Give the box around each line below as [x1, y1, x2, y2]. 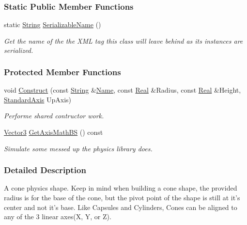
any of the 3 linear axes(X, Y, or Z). [4, 211, 111, 222]
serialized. [4, 45, 33, 55]
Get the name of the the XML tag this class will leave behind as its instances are [4, 35, 243, 46]
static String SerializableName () [4, 19, 101, 30]
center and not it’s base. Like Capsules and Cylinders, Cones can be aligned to [4, 202, 237, 212]
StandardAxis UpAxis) [4, 94, 72, 104]
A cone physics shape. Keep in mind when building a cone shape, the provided [4, 183, 237, 193]
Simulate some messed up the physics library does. [4, 143, 153, 153]
